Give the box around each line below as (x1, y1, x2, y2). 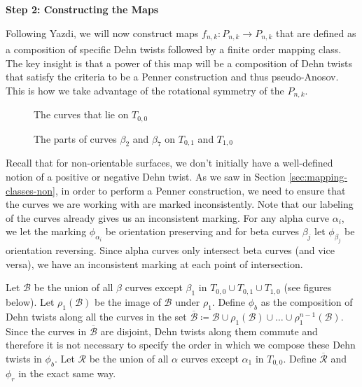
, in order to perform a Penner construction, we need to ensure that (55, 183, 346, 197)
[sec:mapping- (288, 169, 347, 184)
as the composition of (260, 295, 353, 309)
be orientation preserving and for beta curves (105, 224, 299, 239)
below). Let (6, 295, 55, 309)
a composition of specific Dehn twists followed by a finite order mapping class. (6, 41, 342, 56)
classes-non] (6, 183, 55, 197)
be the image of (95, 295, 161, 309)
